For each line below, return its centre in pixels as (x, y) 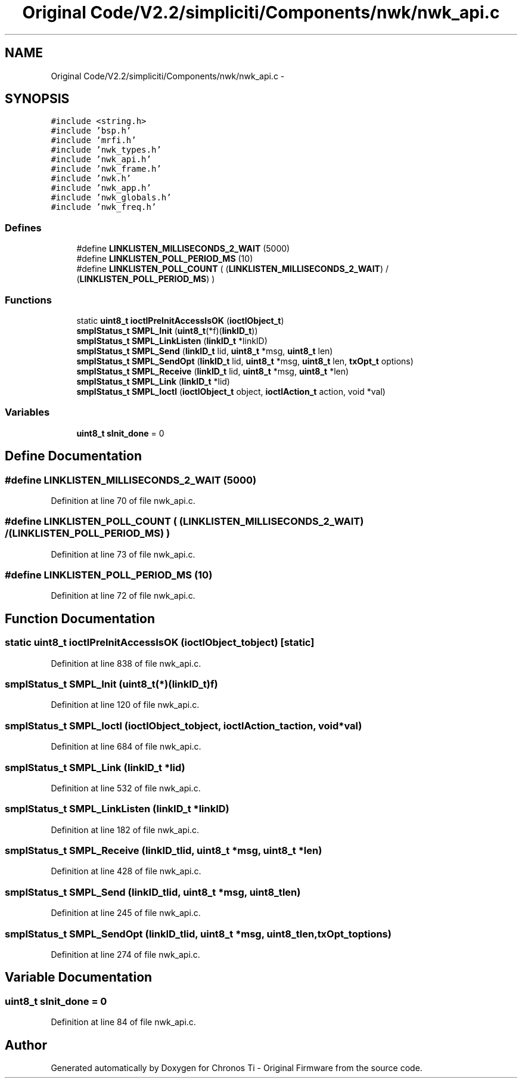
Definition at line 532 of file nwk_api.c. (126, 788)
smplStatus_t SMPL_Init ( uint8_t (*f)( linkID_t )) (167, 330)
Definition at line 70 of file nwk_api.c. (123, 500)
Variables (27, 412)
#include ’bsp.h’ (91, 131)
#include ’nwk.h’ (91, 179)
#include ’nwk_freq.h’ (104, 207)
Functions (28, 300)
